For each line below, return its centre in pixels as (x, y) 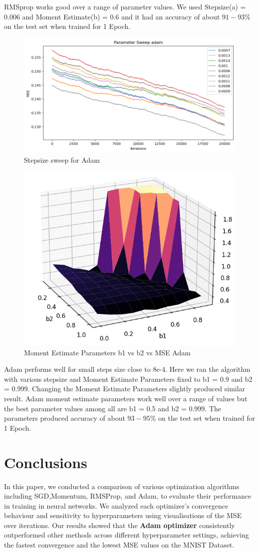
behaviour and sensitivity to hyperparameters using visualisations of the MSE (123, 515)
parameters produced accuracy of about (65, 418)
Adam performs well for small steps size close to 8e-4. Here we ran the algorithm (127, 369)
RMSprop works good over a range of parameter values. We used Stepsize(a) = (125, 6)
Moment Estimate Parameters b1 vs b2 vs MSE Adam (107, 352)
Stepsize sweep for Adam (62, 160)
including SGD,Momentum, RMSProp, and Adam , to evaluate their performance (128, 496)
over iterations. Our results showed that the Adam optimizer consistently (120, 525)
